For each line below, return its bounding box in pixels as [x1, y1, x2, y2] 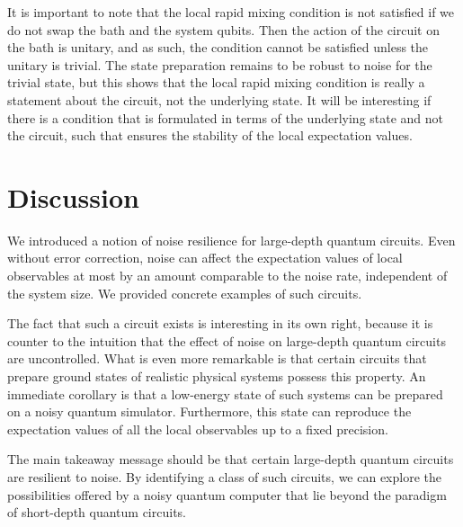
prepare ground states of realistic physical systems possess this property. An [7, 367, 426, 386]
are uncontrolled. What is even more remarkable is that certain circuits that [7, 349, 427, 368]
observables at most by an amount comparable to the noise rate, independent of [7, 266, 448, 285]
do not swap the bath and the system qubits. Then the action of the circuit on [7, 20, 441, 39]
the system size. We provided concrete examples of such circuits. [7, 283, 362, 302]
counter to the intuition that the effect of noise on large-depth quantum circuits [7, 331, 446, 350]
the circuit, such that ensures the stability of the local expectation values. [7, 126, 413, 145]
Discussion [7, 178, 139, 215]
